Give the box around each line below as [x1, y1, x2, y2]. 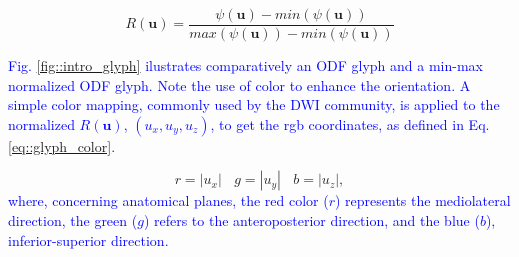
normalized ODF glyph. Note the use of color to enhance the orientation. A [8, 74, 471, 95]
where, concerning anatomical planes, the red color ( [8, 190, 329, 211]
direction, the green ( [8, 210, 138, 231]
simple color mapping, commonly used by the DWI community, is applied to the [8, 94, 500, 115]
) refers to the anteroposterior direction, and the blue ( [143, 210, 480, 231]
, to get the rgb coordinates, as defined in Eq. [210, 113, 490, 134]
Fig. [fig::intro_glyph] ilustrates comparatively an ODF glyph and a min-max [8, 55, 483, 76]
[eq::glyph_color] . [8, 135, 116, 156]
